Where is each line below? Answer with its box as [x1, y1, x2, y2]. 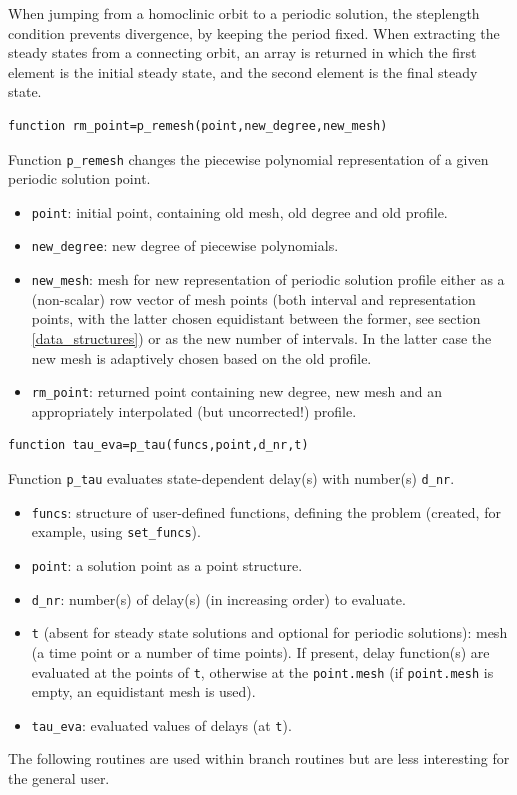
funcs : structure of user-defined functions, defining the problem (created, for [31, 501, 501, 522]
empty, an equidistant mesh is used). [31, 681, 256, 702]
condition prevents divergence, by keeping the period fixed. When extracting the [8, 22, 500, 43]
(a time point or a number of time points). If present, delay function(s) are [31, 641, 490, 662]
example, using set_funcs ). [31, 521, 201, 542]
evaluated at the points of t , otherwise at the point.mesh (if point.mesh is [31, 661, 494, 682]
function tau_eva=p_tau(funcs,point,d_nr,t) [8, 438, 309, 453]
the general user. [8, 768, 110, 789]
